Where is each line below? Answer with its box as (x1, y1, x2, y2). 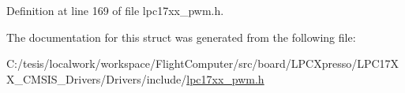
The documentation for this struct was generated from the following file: (6, 28, 356, 45)
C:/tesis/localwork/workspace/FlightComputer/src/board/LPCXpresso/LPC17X (6, 55, 399, 72)
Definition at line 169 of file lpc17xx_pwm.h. (6, 2, 224, 18)
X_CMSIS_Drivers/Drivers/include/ (6, 70, 187, 87)
